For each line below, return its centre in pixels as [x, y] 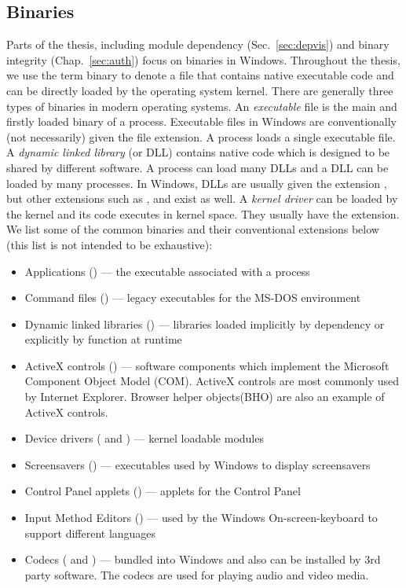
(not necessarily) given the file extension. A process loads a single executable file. [201, 136]
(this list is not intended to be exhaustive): [110, 244]
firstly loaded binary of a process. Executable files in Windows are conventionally [201, 121]
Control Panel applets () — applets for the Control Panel [163, 491]
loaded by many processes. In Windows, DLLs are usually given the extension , [197, 183]
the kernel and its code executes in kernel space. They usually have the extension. [203, 213]
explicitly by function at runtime [103, 339]
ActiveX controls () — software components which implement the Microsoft [207, 365]
